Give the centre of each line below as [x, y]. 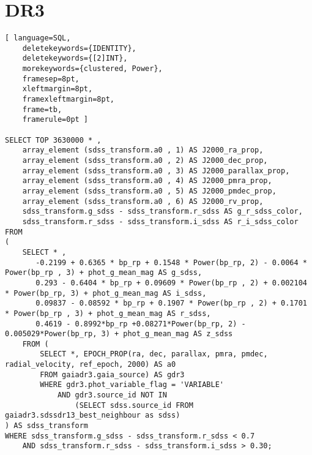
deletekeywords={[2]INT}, [75, 58]
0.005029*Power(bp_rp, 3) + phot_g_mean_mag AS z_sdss [119, 334]
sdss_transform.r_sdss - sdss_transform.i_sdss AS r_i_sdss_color [160, 221]
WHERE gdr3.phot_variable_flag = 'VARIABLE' [132, 385]
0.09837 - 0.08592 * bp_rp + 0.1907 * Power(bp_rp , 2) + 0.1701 [171, 303]
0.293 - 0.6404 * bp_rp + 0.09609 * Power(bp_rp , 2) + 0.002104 [171, 283]
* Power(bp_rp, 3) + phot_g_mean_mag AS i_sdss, [106, 293]
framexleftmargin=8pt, [68, 100]
